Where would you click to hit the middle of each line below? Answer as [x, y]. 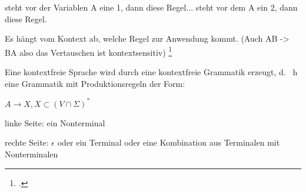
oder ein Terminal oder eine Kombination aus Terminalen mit [169, 142]
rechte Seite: [27, 142]
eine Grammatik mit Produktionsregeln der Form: [95, 83]
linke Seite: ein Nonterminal [55, 122]
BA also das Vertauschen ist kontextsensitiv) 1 [89, 51]
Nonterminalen [31, 154]
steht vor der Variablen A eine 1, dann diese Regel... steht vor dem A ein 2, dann [151, 7]
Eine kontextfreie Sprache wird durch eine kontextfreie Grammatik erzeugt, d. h [151, 72]
